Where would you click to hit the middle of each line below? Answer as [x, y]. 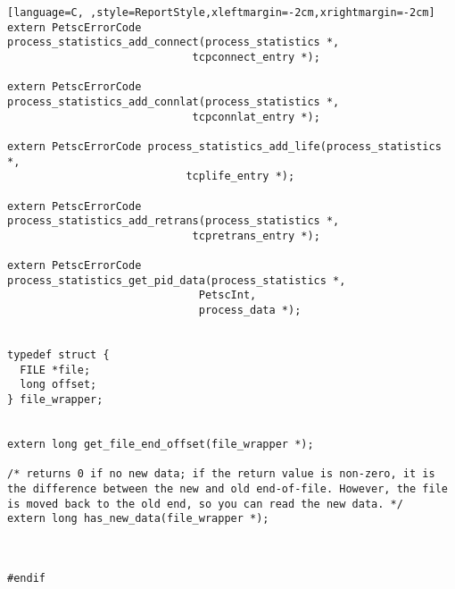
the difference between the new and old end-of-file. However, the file [227, 489]
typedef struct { [58, 355]
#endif [26, 578]
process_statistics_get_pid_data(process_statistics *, [177, 280]
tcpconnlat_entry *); [256, 117]
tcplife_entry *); [240, 177]
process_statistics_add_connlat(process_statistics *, [174, 101]
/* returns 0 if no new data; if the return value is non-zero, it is [221, 474]
